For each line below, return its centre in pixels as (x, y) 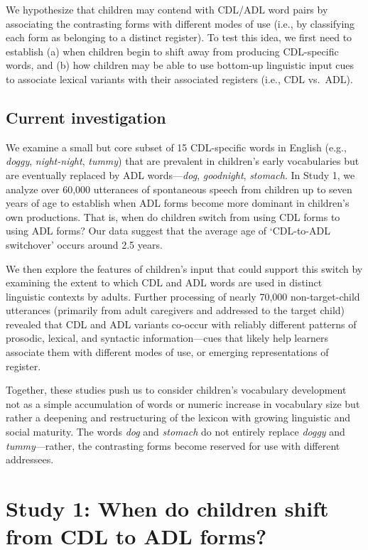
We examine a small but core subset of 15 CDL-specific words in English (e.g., (176, 147)
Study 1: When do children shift (167, 508)
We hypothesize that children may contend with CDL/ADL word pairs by (167, 9)
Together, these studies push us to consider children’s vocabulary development (176, 390)
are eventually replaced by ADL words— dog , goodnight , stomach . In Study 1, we (180, 174)
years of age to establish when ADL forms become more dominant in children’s (178, 203)
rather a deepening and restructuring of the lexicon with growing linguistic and (178, 417)
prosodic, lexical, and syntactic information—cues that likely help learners (167, 338)
